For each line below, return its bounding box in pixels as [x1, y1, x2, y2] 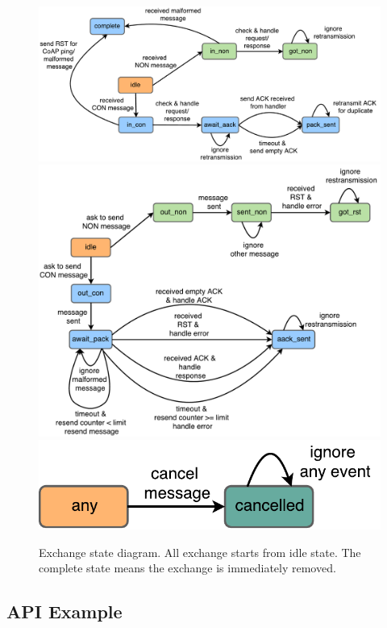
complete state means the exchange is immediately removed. [39, 559, 336, 576]
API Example [6, 599, 123, 624]
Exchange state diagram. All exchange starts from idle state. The [39, 543, 361, 560]
